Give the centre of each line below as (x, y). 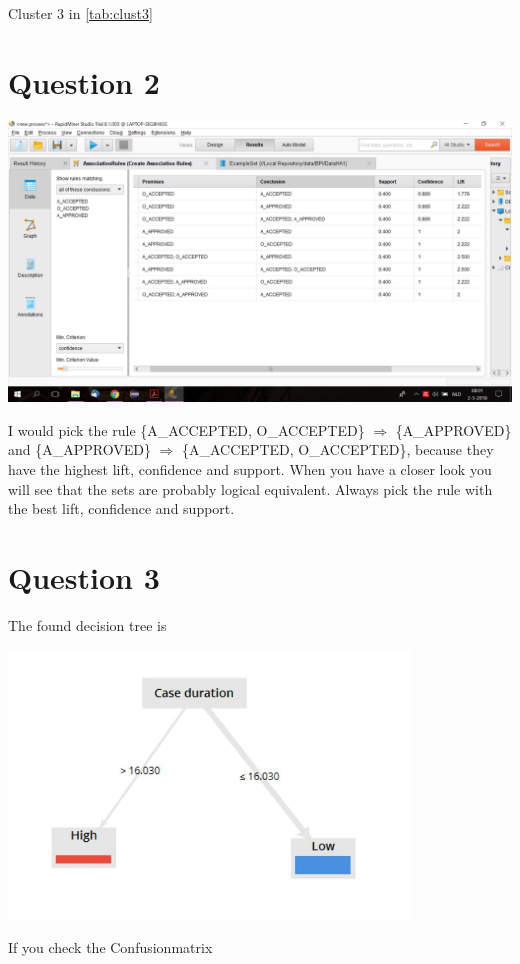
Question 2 (84, 81)
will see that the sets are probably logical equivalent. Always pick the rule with (250, 488)
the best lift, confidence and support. (121, 508)
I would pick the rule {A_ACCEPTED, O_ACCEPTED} (186, 429)
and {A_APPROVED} (79, 449)
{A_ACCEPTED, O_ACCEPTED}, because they (338, 449)
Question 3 (84, 577)
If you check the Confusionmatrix (110, 946)
